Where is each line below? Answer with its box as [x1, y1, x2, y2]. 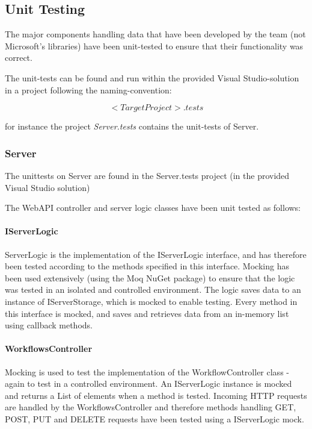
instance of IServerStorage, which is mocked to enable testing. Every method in [5, 295, 298, 307]
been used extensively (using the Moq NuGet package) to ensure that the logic [5, 271, 295, 284]
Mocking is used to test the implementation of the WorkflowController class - [5, 365, 289, 378]
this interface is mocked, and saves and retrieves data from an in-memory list [5, 307, 289, 319]
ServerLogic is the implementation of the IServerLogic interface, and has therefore [5, 248, 307, 260]
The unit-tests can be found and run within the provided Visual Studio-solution [5, 71, 299, 84]
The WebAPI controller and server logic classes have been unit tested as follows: [5, 201, 301, 214]
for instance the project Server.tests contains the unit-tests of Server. [5, 120, 259, 133]
